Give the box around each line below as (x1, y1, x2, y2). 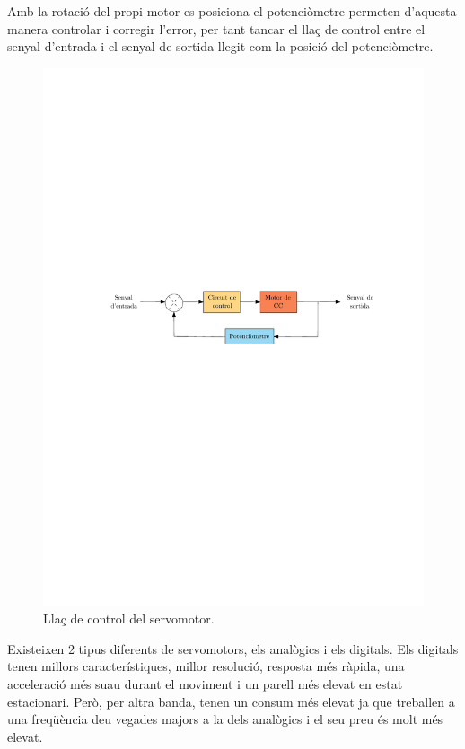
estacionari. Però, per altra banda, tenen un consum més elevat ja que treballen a (7, 692, 455, 710)
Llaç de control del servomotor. (43, 609, 215, 628)
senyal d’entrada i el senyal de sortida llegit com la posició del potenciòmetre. (7, 37, 434, 56)
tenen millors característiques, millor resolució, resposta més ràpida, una (7, 657, 405, 675)
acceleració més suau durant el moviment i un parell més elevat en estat (7, 675, 403, 693)
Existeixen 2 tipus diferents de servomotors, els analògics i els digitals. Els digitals (7, 639, 459, 658)
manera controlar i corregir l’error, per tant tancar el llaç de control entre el (7, 19, 426, 38)
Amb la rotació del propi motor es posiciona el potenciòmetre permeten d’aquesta (7, 2, 457, 20)
